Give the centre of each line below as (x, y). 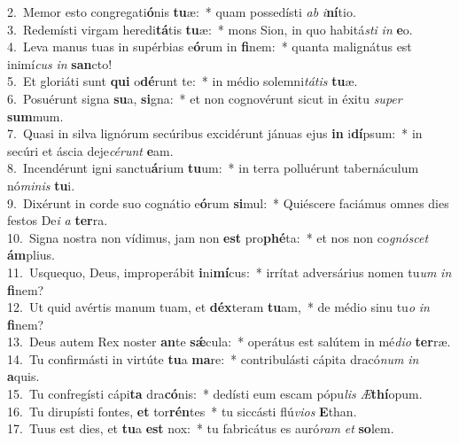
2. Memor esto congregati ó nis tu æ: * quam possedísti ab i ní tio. (182, 12)
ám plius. (31, 255)
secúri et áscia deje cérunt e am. (90, 150)
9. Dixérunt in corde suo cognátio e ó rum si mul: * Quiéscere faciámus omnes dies (228, 202)
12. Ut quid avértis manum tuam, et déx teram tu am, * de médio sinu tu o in (218, 307)
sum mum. (35, 116)
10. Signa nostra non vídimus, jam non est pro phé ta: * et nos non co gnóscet (218, 237)
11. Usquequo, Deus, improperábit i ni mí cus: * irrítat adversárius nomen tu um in (229, 272)
